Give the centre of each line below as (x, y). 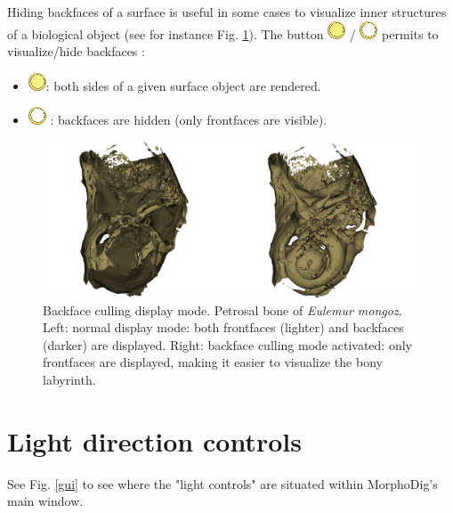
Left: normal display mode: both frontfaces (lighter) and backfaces (223, 327)
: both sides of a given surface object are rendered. (183, 85)
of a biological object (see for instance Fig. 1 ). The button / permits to (223, 33)
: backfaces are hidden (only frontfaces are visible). (189, 120)
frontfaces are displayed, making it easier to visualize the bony (213, 362)
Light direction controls (154, 440)
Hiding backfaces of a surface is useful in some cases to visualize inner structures (227, 12)
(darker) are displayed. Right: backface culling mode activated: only (227, 344)
